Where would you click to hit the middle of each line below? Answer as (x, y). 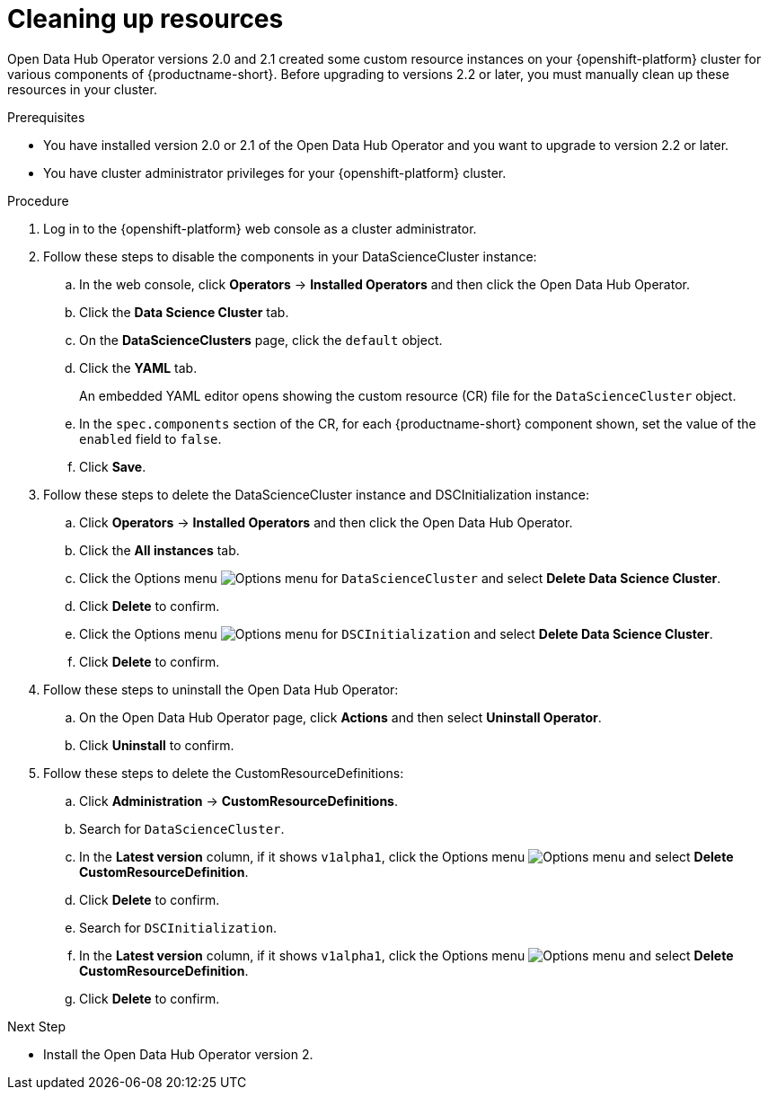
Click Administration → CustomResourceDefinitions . (239, 801)
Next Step (36, 1026)
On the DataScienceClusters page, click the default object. (261, 340)
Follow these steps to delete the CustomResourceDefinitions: (224, 773)
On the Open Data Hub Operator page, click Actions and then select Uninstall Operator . (340, 717)
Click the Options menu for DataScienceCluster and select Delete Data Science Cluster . (400, 578)
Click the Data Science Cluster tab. (184, 312)
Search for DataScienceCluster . (182, 828)
